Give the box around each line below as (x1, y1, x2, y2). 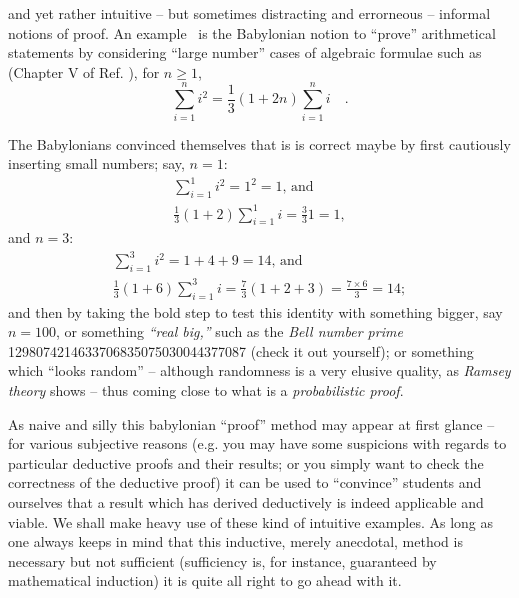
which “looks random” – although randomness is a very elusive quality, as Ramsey (8, 360, 511, 381)
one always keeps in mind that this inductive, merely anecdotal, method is (8, 531, 463, 552)
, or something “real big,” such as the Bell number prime (56, 321, 403, 342)
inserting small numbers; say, (8, 153, 185, 174)
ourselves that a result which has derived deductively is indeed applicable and (8, 491, 484, 512)
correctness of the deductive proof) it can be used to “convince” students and (8, 472, 482, 493)
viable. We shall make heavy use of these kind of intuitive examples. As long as (8, 511, 493, 532)
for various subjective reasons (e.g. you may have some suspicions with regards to (8, 433, 507, 454)
